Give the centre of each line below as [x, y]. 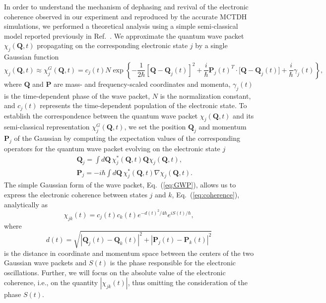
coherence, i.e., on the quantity [51, 282]
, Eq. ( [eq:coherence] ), [206, 194]
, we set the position [155, 127]
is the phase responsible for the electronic [173, 263]
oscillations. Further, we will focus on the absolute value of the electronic [115, 272]
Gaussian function [32, 57]
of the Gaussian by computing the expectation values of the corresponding [127, 138]
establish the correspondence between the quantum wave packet [101, 115]
